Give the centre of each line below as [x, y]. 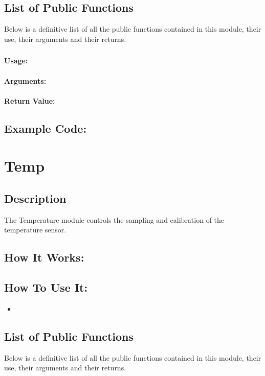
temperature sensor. [35, 230]
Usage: [16, 61]
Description [35, 198]
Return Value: [30, 100]
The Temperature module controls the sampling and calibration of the [114, 219]
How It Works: [44, 257]
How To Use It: [46, 287]
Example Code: [46, 128]
